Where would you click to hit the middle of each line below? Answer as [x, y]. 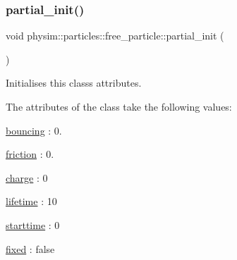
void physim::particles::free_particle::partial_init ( [115, 36]
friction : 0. [30, 154]
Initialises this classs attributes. [74, 83]
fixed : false [30, 248]
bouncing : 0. [34, 130]
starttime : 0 [33, 224]
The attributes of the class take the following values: [119, 106]
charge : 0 [27, 177]
